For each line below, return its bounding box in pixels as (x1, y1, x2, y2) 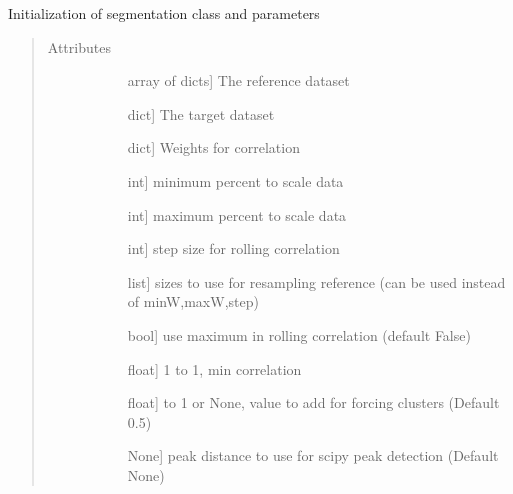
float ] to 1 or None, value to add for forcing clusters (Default (127, 392, 500, 413)
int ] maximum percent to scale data (127, 204, 347, 225)
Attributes (47, 36, 111, 57)
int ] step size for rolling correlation (127, 238, 340, 259)
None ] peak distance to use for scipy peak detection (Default (127, 445, 499, 466)
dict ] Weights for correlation (127, 137, 300, 158)
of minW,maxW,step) (127, 291, 259, 312)
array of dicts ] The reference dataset (127, 70, 350, 91)
